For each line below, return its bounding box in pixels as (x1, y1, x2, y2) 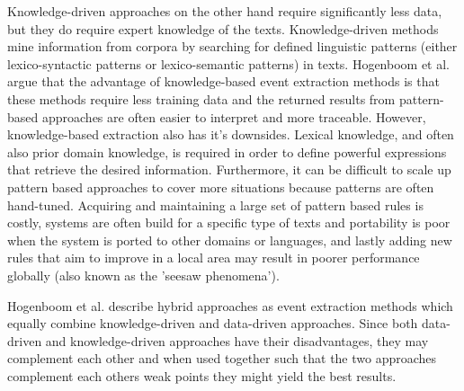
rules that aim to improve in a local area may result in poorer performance (7, 248, 420, 267)
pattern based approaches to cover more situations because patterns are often (7, 177, 434, 196)
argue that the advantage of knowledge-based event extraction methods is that (7, 72, 440, 91)
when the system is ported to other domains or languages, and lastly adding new (7, 230, 452, 249)
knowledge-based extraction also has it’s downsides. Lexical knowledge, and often (7, 125, 454, 144)
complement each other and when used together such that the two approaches (7, 349, 437, 368)
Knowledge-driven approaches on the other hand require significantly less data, (7, 2, 442, 20)
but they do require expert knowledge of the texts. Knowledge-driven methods (7, 19, 439, 38)
